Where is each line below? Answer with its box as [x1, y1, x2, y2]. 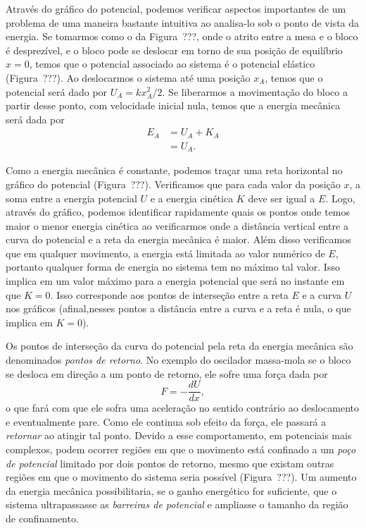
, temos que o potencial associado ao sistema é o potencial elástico [29, 56, 315, 71]
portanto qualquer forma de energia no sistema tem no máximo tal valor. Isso [6, 259, 340, 274]
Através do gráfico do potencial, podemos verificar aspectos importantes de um [6, 1, 346, 16]
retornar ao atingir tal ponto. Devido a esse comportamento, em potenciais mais [6, 428, 352, 443]
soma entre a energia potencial [6, 190, 137, 205]
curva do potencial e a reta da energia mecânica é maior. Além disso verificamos [6, 232, 351, 247]
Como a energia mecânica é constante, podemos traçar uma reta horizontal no [6, 163, 343, 178]
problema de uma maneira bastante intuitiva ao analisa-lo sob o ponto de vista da [6, 15, 360, 30]
